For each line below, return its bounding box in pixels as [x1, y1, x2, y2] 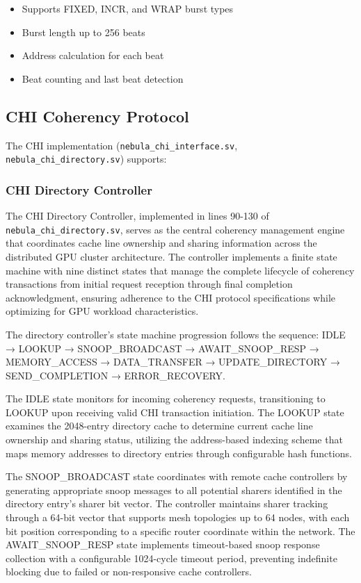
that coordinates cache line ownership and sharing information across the [6, 236, 317, 250]
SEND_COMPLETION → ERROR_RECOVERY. [6, 368, 226, 382]
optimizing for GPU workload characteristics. [6, 304, 199, 318]
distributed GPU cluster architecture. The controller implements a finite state [6, 249, 337, 263]
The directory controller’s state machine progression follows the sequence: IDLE [6, 327, 346, 341]
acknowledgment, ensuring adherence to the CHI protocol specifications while [6, 290, 335, 304]
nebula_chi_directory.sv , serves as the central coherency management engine [6, 222, 345, 236]
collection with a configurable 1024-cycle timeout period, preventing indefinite [6, 550, 337, 565]
